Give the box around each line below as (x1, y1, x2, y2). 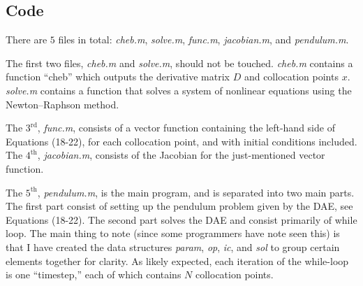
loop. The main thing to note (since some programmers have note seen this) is (6, 226, 340, 241)
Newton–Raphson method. (6, 96, 119, 111)
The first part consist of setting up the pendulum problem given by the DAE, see (6, 199, 353, 213)
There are (6, 32, 47, 47)
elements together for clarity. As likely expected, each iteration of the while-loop (6, 253, 349, 268)
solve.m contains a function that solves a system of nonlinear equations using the (6, 83, 352, 97)
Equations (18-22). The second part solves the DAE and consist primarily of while (6, 212, 357, 227)
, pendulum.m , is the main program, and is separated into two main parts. (37, 185, 355, 199)
